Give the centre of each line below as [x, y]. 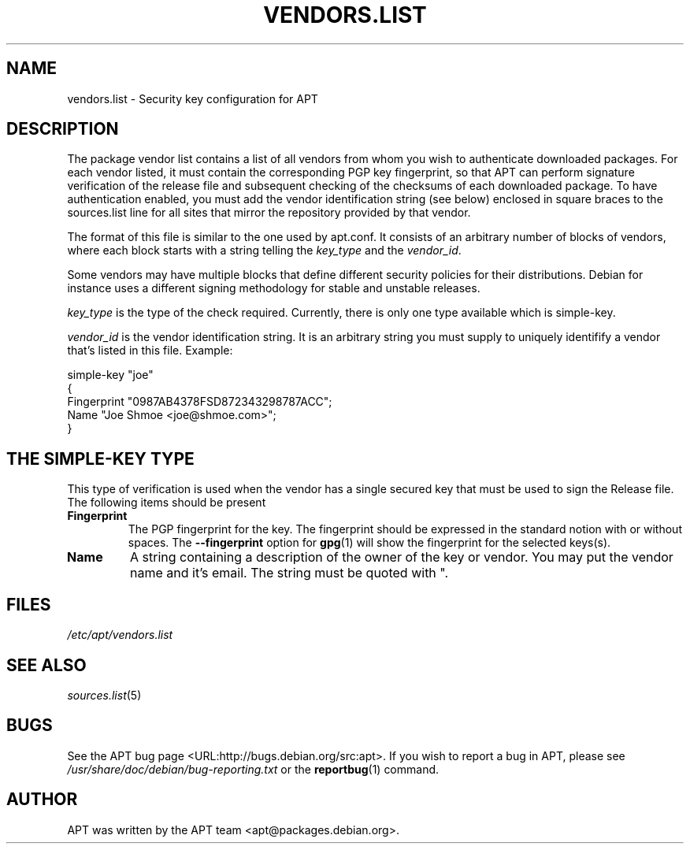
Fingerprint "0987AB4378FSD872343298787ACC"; [200, 402]
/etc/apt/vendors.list [120, 635]
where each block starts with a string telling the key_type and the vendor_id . [264, 251]
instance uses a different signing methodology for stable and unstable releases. [274, 288]
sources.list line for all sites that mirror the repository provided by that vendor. [269, 213]
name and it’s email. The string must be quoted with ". [289, 573]
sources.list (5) [104, 695]
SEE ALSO [46, 665]
